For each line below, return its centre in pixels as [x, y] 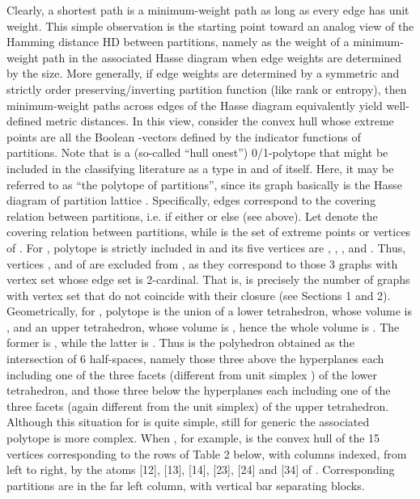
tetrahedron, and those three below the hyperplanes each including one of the [199, 390]
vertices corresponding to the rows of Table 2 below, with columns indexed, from [207, 453]
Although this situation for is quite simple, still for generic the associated [188, 422]
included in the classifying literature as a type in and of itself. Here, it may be [200, 168]
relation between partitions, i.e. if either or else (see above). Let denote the [192, 216]
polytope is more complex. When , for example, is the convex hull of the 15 [193, 438]
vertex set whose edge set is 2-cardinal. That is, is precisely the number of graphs [208, 279]
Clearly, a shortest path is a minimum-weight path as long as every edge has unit [208, 10]
